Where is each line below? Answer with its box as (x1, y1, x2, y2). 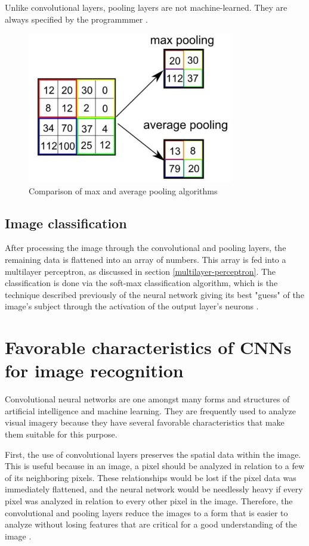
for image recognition (5, 358, 184, 383)
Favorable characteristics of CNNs (5, 335, 292, 359)
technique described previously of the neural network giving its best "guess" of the (5, 288, 304, 300)
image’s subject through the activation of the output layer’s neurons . (5, 300, 259, 312)
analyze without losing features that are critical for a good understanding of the (5, 518, 297, 531)
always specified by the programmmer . (5, 13, 148, 25)
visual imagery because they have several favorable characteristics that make (5, 416, 285, 429)
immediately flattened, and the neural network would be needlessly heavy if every (5, 483, 303, 495)
